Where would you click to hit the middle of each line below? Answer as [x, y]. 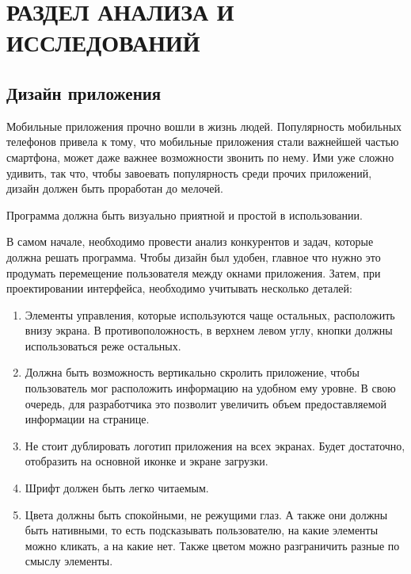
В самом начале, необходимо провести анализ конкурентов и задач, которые [190, 241]
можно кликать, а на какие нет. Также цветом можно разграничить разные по [212, 545]
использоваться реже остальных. [103, 345]
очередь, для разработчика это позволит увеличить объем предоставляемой [206, 403]
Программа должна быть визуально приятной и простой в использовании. [185, 214]
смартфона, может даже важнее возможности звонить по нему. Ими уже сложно [200, 157]
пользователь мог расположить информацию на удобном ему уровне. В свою [210, 388]
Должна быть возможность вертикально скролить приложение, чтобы [192, 372]
